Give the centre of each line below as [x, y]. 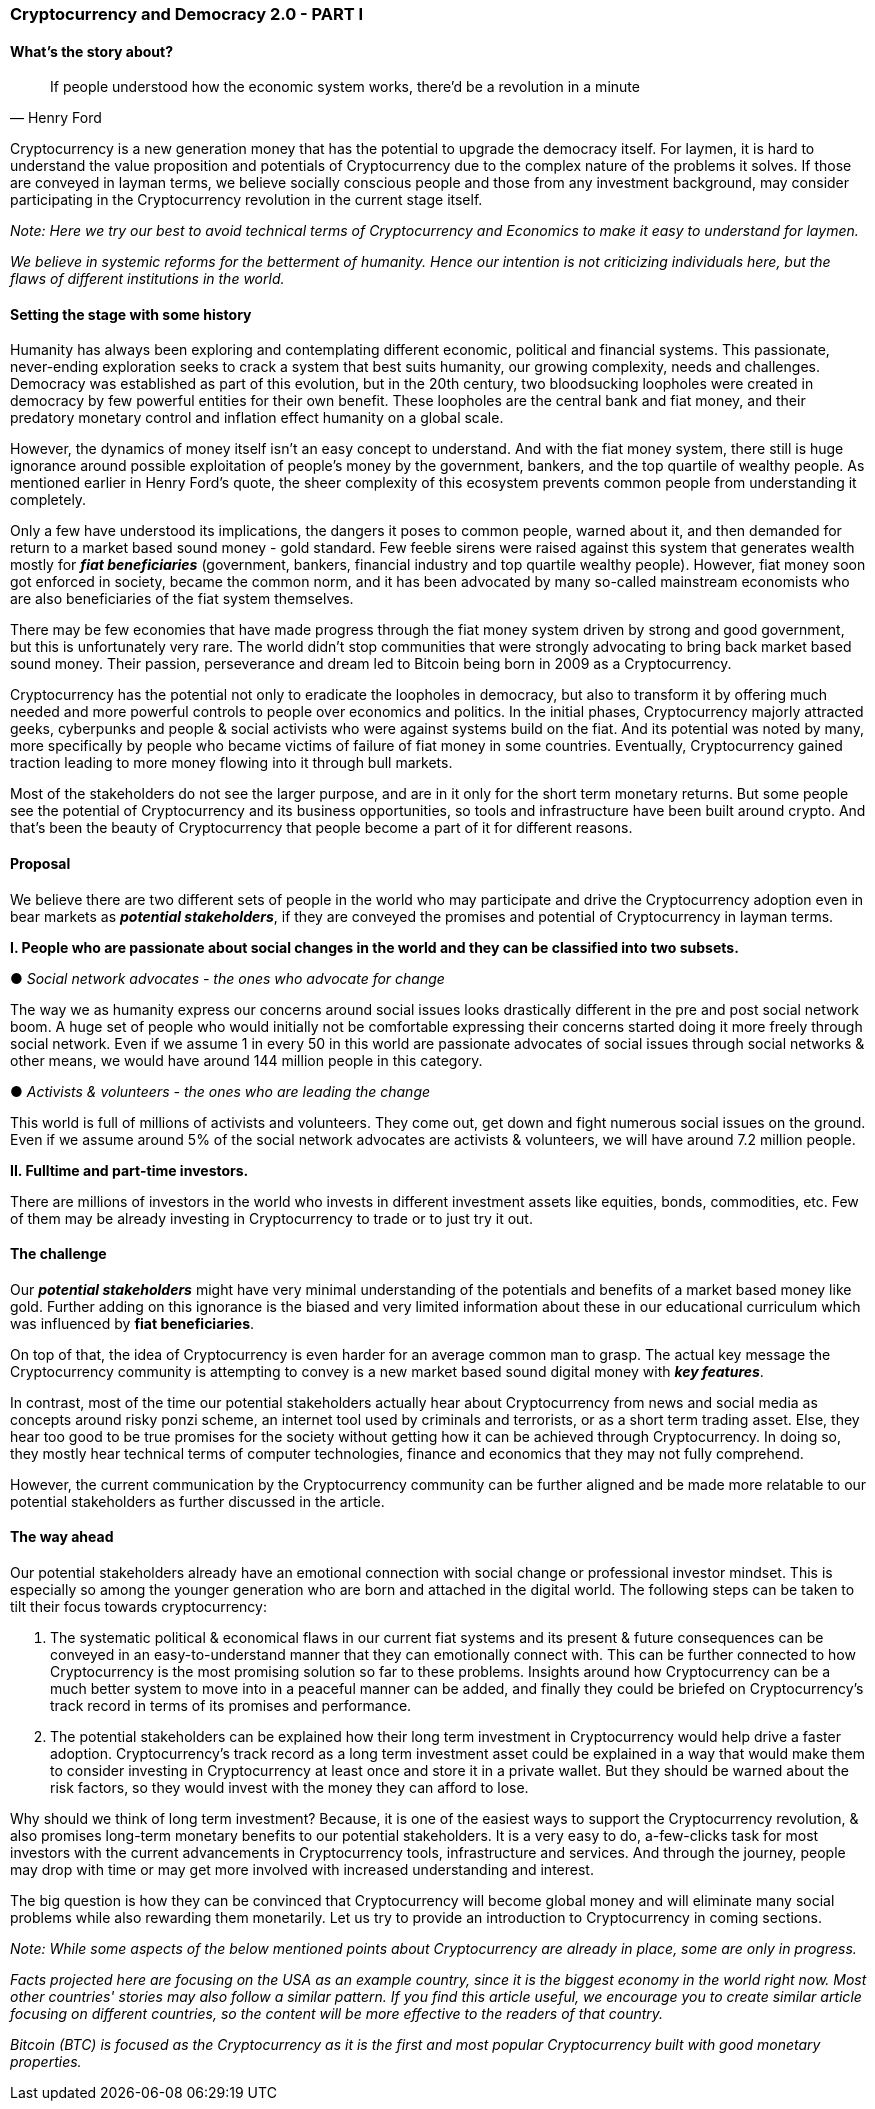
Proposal [40, 864]
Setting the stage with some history [131, 314]
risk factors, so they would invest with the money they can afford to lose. [289, 1788]
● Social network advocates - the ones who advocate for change [227, 978]
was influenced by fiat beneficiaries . [132, 1323]
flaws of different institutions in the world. [147, 279]
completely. [48, 500]
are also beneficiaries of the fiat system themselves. [182, 599]
